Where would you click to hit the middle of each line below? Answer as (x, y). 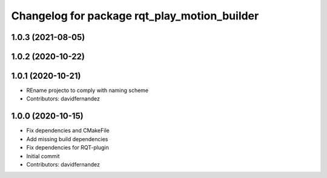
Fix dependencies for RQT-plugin (68, 148)
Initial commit (43, 156)
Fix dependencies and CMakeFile (68, 131)
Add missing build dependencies (67, 139)
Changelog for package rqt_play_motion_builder (135, 16)
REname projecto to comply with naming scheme (87, 90)
